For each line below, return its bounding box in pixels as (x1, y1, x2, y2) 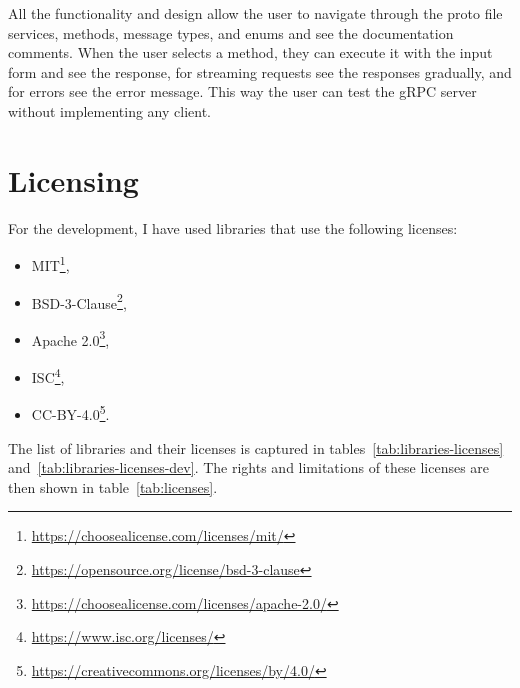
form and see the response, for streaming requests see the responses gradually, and (8, 61, 512, 82)
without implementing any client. (8, 100, 212, 121)
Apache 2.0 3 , (31, 326, 110, 350)
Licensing (8, 159, 139, 200)
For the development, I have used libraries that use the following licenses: (8, 217, 458, 238)
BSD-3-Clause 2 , (31, 289, 127, 313)
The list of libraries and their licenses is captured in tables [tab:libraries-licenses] (8, 437, 504, 458)
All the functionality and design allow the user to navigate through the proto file (8, 3, 503, 23)
